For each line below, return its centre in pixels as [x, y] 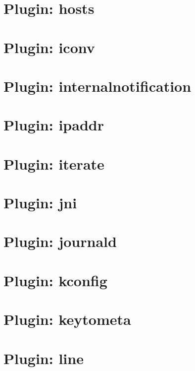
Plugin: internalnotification [97, 86]
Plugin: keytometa [67, 319]
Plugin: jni [40, 203]
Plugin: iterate [54, 163]
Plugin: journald [60, 241]
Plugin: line [44, 358]
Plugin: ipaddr [54, 125]
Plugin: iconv [49, 47]
